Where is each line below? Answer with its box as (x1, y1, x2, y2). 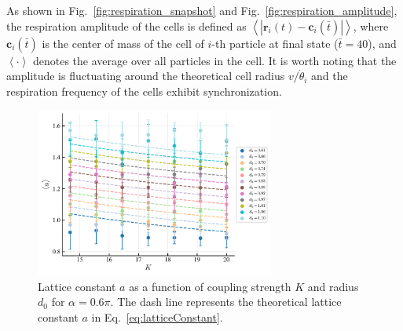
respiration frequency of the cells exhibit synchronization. (6, 82, 282, 99)
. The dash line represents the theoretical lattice (110, 293, 342, 310)
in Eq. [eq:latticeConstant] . (91, 308, 223, 325)
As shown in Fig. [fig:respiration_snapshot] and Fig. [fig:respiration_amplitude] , (6, 2, 398, 18)
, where (353, 17, 389, 34)
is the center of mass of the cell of (42, 35, 204, 51)
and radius (307, 278, 359, 294)
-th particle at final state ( (211, 35, 339, 51)
